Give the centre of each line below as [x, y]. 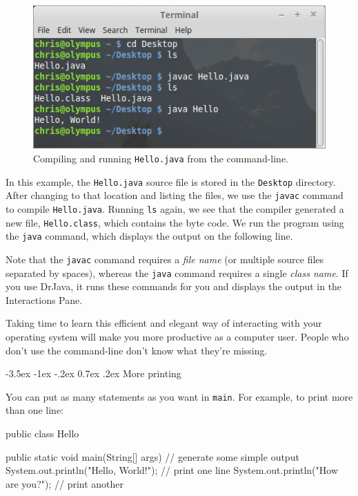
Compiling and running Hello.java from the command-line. [161, 158]
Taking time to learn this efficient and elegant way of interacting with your [164, 323]
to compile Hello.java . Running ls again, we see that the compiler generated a [175, 208]
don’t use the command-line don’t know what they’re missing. [137, 350]
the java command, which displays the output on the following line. [149, 236]
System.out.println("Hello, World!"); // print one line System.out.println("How [172, 470]
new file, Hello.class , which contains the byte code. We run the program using [175, 222]
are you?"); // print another [65, 483]
